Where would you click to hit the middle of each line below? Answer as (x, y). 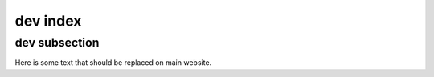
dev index (48, 21)
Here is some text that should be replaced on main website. (113, 63)
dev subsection (57, 43)
